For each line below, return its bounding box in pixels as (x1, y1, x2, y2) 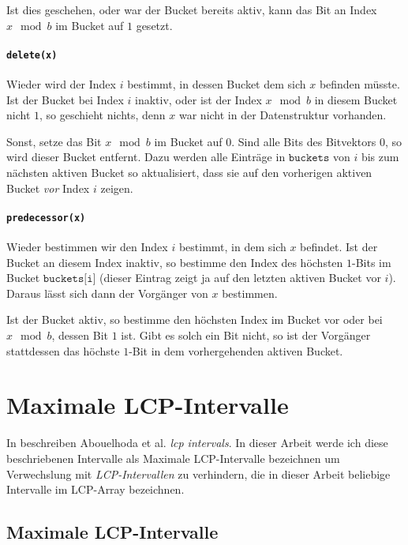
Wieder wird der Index (6, 76, 116, 92)
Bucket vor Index (6, 179, 90, 196)
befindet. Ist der (300, 239, 378, 255)
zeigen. (100, 179, 133, 196)
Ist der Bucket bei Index (6, 91, 124, 107)
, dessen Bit (51, 327, 109, 344)
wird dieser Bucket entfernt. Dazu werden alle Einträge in (6, 148, 286, 165)
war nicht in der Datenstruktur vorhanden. (179, 107, 387, 123)
